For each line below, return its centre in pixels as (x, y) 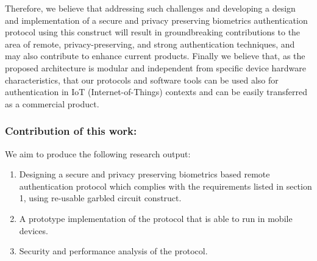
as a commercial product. (52, 103)
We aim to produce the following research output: (98, 153)
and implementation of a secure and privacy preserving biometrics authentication (156, 20)
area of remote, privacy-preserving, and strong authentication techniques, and (150, 44)
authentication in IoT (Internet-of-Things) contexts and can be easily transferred (156, 92)
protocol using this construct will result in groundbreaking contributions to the (153, 32)
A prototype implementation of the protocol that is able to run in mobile (156, 218)
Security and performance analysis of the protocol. (113, 251)
